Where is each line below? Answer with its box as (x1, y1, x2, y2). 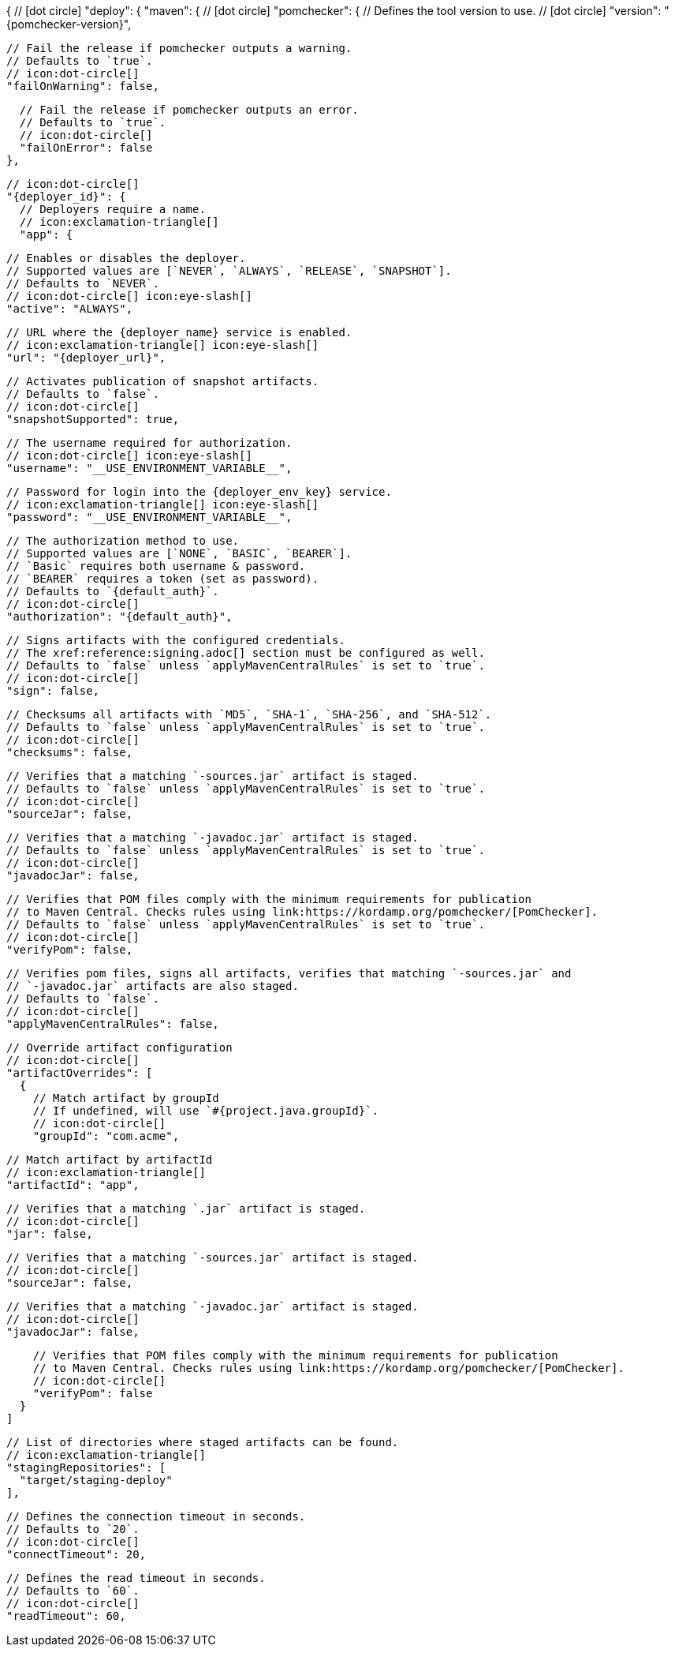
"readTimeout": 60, (6, 1610, 126, 1622)
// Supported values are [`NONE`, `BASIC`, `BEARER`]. (6, 547, 352, 560)
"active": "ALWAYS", (6, 302, 133, 315)
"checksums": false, (6, 746, 133, 759)
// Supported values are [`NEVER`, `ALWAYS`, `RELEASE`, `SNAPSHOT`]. (6, 264, 452, 277)
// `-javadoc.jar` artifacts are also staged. (6, 980, 299, 992)
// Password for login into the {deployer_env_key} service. (6, 485, 392, 498)
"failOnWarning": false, (6, 80, 159, 92)
